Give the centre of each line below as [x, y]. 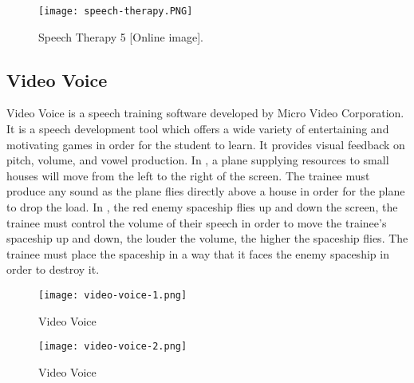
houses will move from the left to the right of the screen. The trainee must [188, 175]
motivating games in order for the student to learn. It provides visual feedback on [206, 144]
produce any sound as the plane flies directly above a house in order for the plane [206, 191]
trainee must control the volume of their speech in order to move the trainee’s [197, 222]
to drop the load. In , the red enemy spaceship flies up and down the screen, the [202, 207]
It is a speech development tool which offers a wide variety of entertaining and [198, 129]
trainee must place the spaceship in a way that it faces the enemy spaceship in [198, 253]
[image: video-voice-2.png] [113, 347]
